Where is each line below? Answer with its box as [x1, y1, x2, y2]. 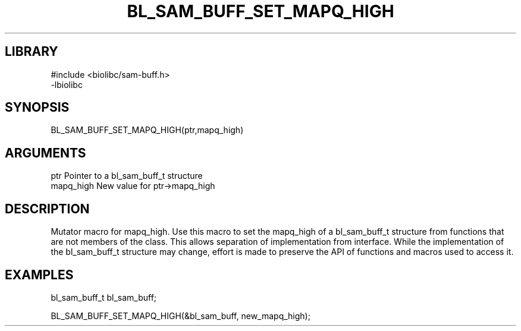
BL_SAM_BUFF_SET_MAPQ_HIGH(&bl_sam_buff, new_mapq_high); [51, 310, 310, 321]
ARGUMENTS [5, 145, 86, 160]
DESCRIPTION [5, 201, 90, 216]
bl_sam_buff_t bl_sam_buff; [51, 292, 157, 302]
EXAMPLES [5, 267, 74, 282]
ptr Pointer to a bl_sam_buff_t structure [51, 171, 203, 181]
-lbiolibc [51, 79, 83, 90]
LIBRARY [5, 44, 58, 59]
